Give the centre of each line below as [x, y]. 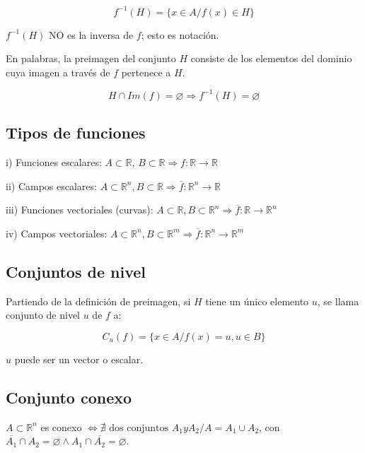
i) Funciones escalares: [54, 161]
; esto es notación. [180, 34]
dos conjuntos [139, 428]
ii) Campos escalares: [51, 186]
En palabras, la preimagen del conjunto [91, 58]
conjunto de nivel [43, 315]
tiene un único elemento [257, 301]
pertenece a [146, 72]
